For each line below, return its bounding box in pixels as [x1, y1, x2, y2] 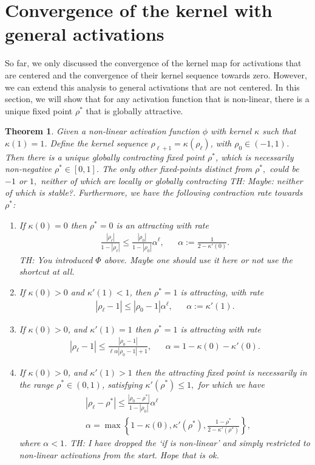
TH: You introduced [19, 253, 93, 266]
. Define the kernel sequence [44, 136, 148, 149]
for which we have [198, 377, 265, 390]
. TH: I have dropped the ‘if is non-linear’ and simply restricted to [64, 436, 310, 449]
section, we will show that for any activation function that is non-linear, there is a [5, 92, 310, 105]
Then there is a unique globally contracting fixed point [5, 150, 205, 163]
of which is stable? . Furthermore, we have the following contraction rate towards [5, 186, 303, 199]
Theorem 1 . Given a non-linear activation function [5, 125, 200, 137]
